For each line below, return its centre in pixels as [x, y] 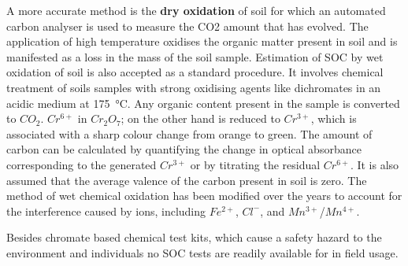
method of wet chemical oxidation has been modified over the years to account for [204, 196]
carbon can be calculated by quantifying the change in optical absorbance [184, 149]
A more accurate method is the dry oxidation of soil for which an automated [196, 10]
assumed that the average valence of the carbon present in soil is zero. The [187, 180]
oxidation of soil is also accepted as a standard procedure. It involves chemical [195, 72]
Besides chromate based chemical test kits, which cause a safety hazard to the [194, 237]
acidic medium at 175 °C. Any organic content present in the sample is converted [203, 103]
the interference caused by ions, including [106, 211]
